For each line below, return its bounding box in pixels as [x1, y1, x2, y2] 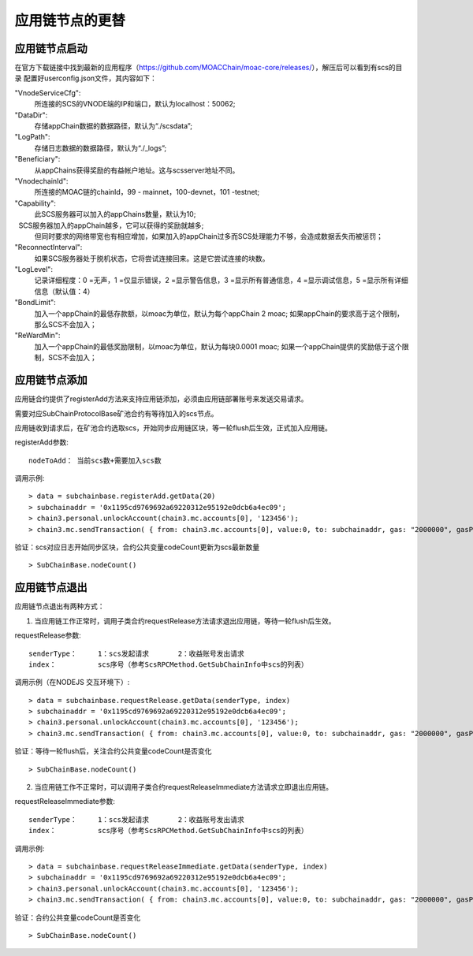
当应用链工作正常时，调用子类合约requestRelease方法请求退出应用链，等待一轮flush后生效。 [34, 616, 336, 626]
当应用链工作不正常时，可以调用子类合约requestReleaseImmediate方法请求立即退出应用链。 [34, 783, 333, 792]
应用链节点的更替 [14, 12, 126, 29]
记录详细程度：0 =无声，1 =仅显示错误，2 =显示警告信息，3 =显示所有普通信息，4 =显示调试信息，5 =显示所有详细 [34, 276, 409, 285]
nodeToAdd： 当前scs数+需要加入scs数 [28, 456, 162, 465]
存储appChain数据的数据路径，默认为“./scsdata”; [34, 121, 193, 131]
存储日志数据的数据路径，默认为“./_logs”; [34, 143, 167, 153]
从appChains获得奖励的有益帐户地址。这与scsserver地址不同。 [34, 166, 240, 175]
